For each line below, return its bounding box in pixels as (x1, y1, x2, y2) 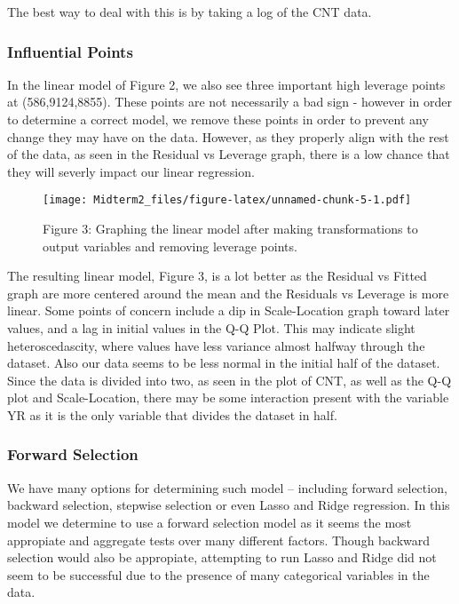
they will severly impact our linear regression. (7, 162, 255, 180)
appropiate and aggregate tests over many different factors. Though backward (7, 530, 431, 549)
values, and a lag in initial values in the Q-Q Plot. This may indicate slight (7, 319, 415, 337)
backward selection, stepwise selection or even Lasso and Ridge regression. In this (7, 496, 450, 514)
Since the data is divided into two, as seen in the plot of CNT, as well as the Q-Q (7, 370, 452, 389)
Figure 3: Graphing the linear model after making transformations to (43, 219, 418, 238)
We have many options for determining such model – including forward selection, (7, 478, 447, 497)
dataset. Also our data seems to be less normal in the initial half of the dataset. (7, 354, 440, 372)
